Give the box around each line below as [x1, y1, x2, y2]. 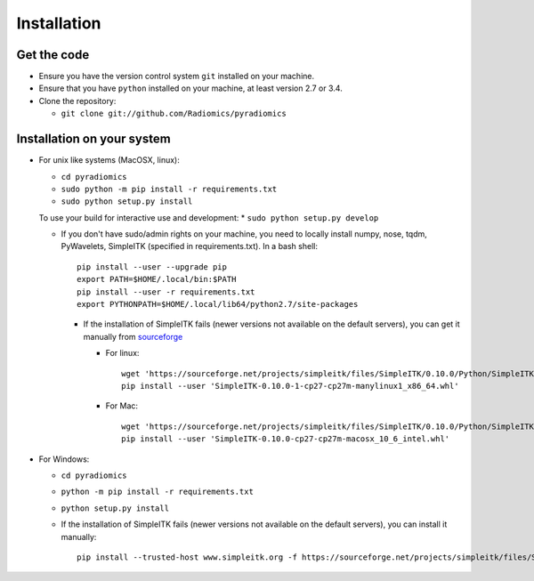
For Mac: [105, 400, 138, 411]
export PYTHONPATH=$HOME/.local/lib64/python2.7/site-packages [77, 299, 359, 310]
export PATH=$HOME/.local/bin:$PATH [77, 274, 237, 285]
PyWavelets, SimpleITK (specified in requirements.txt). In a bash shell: [61, 241, 318, 252]
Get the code [16, 47, 90, 62]
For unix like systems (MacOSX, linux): [38, 155, 180, 165]
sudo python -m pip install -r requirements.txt [61, 183, 278, 194]
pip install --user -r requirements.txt [77, 286, 255, 297]
